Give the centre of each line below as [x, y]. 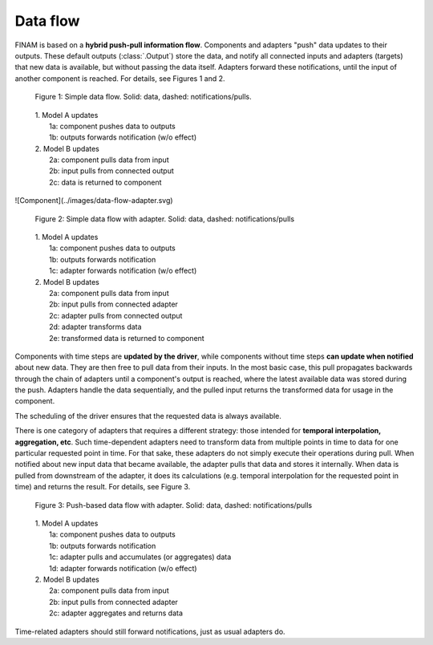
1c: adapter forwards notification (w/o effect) [123, 271]
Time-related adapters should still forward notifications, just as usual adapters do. [150, 631]
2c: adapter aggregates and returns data [116, 613]
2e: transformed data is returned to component [127, 338]
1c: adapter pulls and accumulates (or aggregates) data [140, 557]
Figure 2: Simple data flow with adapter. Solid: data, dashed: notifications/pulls [165, 219]
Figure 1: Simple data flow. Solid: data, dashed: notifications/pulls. [143, 97]
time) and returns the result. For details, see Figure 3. [103, 487]
